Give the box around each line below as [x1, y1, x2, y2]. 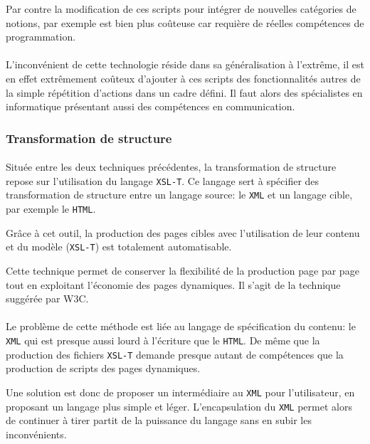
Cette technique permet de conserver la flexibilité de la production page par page [6, 263, 359, 277]
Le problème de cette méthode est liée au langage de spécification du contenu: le [6, 319, 356, 334]
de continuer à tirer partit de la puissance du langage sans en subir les [6, 413, 312, 428]
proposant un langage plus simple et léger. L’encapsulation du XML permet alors [6, 398, 352, 413]
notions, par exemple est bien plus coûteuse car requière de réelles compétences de [6, 15, 364, 30]
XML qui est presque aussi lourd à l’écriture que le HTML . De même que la [6, 332, 320, 347]
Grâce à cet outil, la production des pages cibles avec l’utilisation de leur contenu [6, 225, 360, 240]
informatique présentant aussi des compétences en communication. [6, 99, 295, 114]
